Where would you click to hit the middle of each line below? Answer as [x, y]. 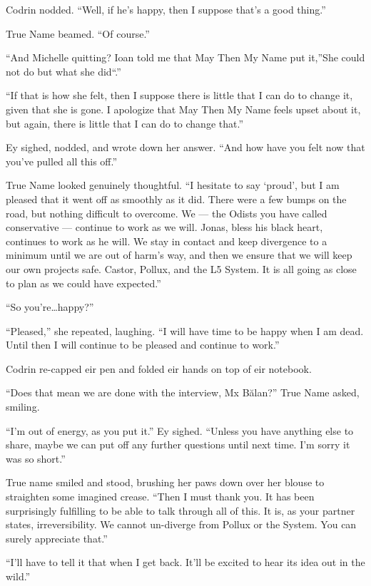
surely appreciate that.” [57, 538]
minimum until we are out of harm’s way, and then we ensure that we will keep [179, 255]
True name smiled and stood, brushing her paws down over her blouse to [165, 482]
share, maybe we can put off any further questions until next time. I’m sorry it [178, 444]
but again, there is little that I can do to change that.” [125, 123]
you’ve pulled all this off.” [62, 161]
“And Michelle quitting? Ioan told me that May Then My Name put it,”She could [185, 57]
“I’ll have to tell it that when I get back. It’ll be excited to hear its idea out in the [185, 562]
